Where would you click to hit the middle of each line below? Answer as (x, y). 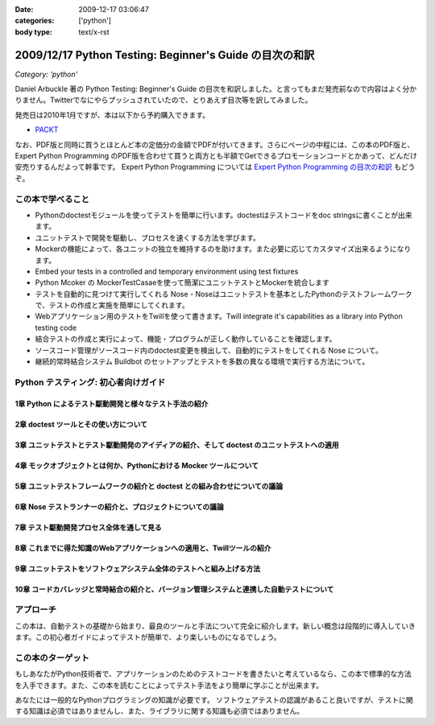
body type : (33, 31)
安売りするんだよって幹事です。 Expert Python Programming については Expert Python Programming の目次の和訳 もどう (215, 167)
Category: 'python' (46, 74)
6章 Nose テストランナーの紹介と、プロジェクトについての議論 (120, 506)
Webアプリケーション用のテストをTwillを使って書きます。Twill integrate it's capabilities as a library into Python (219, 316)
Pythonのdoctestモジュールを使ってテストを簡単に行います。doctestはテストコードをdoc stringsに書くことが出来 (224, 215)
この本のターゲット (52, 657)
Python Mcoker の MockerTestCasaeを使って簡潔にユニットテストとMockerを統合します (182, 282)
